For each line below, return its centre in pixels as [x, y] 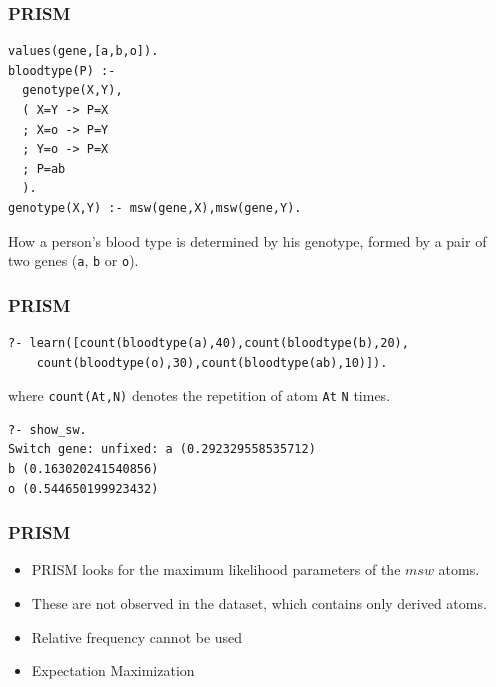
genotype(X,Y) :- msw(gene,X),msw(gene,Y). [155, 207]
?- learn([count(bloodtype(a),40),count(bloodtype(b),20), [208, 343]
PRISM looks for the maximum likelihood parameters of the [216, 569]
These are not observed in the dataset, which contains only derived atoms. [259, 603]
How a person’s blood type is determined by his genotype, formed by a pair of [247, 240]
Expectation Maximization [113, 670]
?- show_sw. [47, 429]
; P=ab [44, 168]
